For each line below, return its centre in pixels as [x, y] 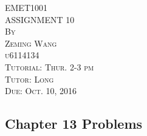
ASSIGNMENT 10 [40, 19]
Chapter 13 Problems [74, 124]
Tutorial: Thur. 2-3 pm [50, 66]
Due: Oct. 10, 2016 [41, 91]
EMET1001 [26, 7]
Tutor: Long [29, 79]
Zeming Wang [31, 43]
